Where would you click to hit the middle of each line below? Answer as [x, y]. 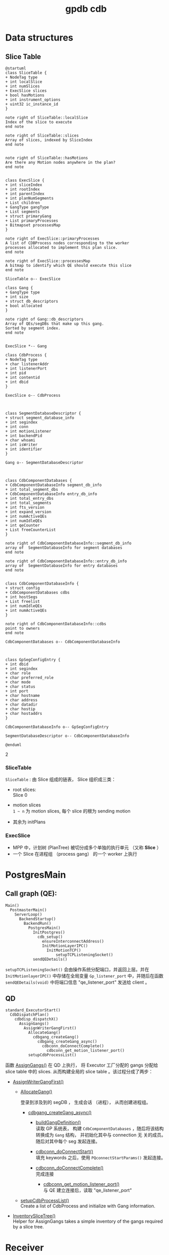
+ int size [17, 297]
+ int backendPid [24, 436]
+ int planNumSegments [29, 198]
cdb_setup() [50, 937]
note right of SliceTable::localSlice [47, 118]
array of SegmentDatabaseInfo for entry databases [61, 566]
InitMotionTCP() [64, 950]
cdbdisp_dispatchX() [36, 1019]
